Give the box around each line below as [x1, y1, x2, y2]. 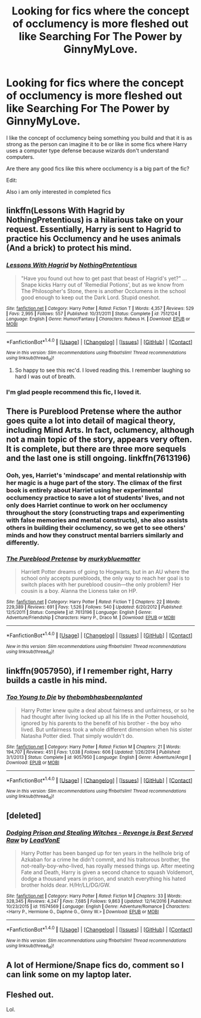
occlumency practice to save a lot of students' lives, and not [6, 493, 185, 502]
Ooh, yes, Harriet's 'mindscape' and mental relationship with [6, 471, 187, 479]
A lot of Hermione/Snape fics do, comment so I [6, 960, 184, 970]
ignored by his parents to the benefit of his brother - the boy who [20, 719, 181, 727]
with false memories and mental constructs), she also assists [6, 516, 188, 524]
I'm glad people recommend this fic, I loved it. [6, 388, 142, 396]
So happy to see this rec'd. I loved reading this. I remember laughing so [14, 366, 191, 374]
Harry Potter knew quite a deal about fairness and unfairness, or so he [20, 706, 194, 714]
